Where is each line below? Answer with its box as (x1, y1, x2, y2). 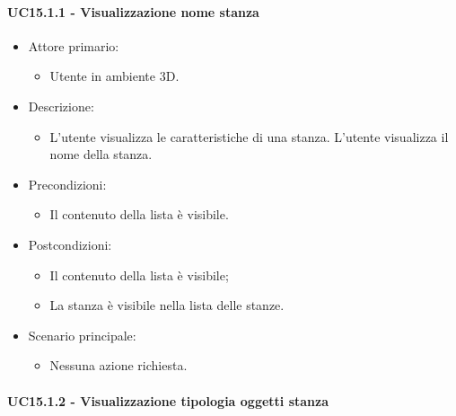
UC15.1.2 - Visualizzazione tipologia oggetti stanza (7, 391, 329, 410)
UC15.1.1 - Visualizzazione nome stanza (7, 2, 259, 21)
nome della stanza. (49, 145, 153, 164)
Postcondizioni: (28, 235, 112, 253)
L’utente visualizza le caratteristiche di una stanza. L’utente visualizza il (49, 127, 449, 146)
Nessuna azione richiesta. (49, 356, 188, 375)
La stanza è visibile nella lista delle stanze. (49, 296, 285, 314)
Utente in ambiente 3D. (49, 66, 180, 85)
